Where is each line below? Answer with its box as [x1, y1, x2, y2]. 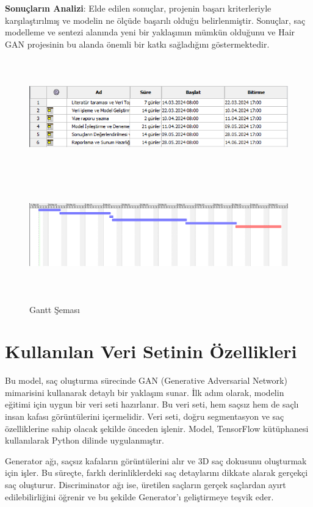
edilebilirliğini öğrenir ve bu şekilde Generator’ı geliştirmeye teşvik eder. [5, 490, 274, 503]
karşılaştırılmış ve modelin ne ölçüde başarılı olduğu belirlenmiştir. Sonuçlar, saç [5, 13, 306, 26]
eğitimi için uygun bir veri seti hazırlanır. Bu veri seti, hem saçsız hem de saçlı [5, 398, 299, 411]
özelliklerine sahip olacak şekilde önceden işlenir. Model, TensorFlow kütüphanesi [5, 422, 309, 434]
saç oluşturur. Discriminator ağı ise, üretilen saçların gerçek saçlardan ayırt [5, 478, 286, 491]
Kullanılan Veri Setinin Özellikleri [5, 339, 297, 364]
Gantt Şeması [29, 303, 81, 315]
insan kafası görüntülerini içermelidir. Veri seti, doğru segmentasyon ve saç [5, 410, 284, 422]
